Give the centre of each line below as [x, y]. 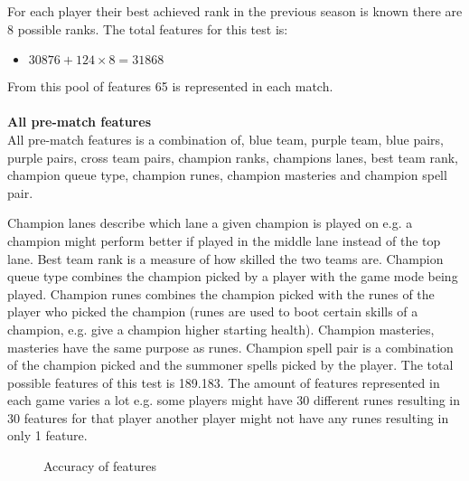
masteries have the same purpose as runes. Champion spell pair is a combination [230, 347]
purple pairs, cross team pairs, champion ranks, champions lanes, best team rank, [233, 157]
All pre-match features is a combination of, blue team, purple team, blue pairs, [225, 139]
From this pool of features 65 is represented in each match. [170, 86]
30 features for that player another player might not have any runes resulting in [228, 417]
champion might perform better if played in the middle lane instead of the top [224, 240]
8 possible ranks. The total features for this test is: [148, 28]
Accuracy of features [100, 466]
